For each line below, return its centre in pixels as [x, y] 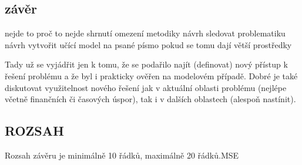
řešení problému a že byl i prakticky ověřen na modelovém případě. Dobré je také [151, 75]
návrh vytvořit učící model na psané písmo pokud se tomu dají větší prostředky [148, 44]
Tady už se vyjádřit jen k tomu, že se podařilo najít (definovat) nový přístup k [146, 64]
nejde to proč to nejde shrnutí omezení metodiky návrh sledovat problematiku [145, 33]
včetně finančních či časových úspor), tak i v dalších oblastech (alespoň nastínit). [150, 99]
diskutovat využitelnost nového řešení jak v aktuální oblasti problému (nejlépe [146, 87]
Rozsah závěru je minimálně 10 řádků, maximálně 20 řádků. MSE [122, 155]
